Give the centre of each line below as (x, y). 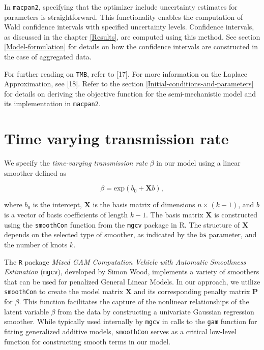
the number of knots (36, 244)
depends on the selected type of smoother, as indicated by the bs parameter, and (130, 234)
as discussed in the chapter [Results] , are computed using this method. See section (132, 36)
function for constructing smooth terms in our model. (87, 341)
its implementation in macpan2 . (52, 103)
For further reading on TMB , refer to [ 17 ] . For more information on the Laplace (126, 73)
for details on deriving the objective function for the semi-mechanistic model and (130, 93)
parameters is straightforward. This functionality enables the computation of (124, 17)
